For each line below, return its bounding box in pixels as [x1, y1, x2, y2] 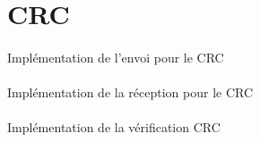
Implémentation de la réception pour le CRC [7, 83, 254, 102]
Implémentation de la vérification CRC [7, 118, 221, 137]
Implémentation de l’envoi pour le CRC [7, 47, 224, 66]
